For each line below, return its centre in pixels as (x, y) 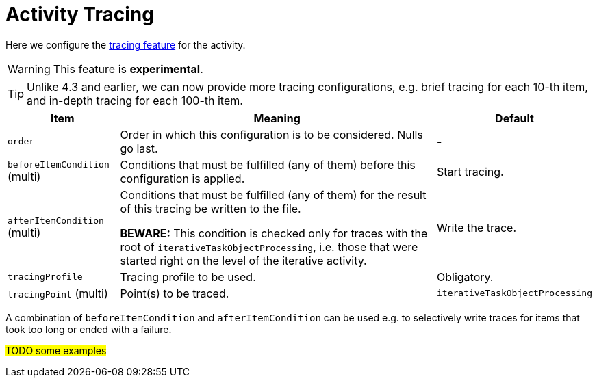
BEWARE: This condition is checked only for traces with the (274, 233)
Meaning (277, 118)
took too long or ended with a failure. (89, 329)
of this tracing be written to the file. (211, 208)
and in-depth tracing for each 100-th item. (135, 100)
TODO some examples (56, 350)
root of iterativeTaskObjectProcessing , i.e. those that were (269, 247)
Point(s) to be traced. (175, 293)
